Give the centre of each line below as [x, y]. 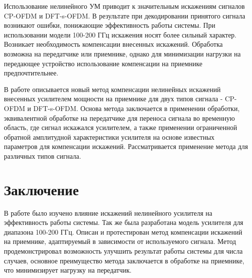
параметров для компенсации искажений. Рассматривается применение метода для [126, 146]
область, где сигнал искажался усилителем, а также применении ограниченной [121, 127]
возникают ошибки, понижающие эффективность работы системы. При [110, 25]
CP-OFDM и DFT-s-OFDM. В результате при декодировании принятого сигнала [125, 15]
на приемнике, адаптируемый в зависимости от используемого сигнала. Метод [120, 241]
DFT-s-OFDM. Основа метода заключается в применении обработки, [136, 108]
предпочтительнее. [31, 73]
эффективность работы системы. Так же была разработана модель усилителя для [124, 222]
